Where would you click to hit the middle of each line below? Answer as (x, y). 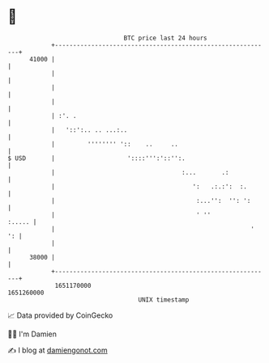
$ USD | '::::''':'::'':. (96, 158)
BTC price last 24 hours (165, 38)
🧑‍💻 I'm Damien (32, 334)
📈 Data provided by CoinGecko (60, 315)
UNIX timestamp (164, 300)
